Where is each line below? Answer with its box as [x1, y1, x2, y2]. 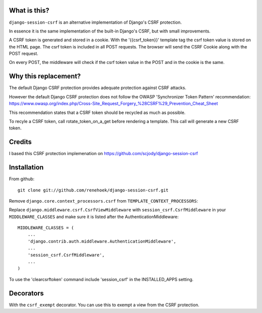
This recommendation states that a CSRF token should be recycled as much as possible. [9, 110, 186, 115]
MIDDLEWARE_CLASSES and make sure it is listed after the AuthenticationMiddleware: [9, 214, 179, 219]
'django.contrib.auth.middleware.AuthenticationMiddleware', [27, 238, 177, 244]
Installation [9, 163, 44, 172]
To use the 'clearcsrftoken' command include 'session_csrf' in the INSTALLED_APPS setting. [9, 276, 194, 282]
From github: [9, 176, 35, 182]
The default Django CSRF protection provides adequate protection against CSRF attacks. [9, 85, 186, 91]
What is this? [9, 6, 49, 15]
